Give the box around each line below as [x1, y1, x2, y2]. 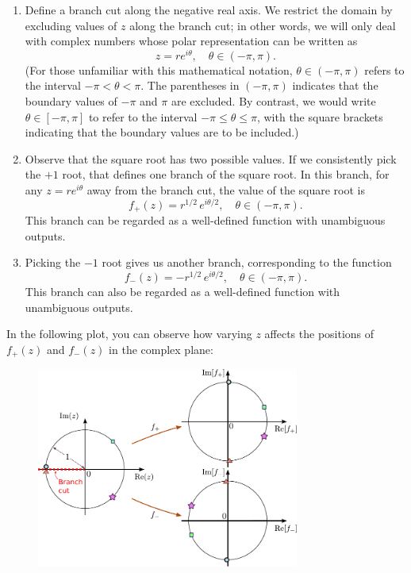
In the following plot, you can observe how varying [6, 325, 252, 342]
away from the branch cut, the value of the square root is [86, 182, 366, 198]
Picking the [25, 254, 81, 271]
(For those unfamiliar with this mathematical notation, [25, 61, 293, 78]
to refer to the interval [88, 108, 198, 125]
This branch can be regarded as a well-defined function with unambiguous [25, 212, 386, 229]
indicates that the [292, 77, 378, 94]
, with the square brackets [256, 108, 383, 125]
